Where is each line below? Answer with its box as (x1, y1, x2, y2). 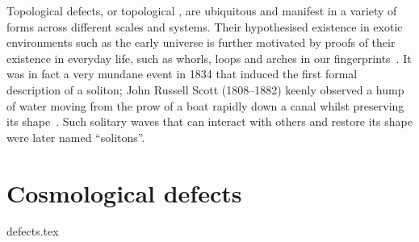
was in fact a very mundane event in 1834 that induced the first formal (6, 65, 358, 82)
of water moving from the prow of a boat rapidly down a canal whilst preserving (6, 97, 404, 114)
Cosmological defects (6, 176, 242, 209)
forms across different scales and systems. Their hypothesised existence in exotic (6, 18, 403, 35)
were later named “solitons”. (6, 128, 145, 145)
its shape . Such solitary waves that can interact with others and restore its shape (6, 113, 413, 130)
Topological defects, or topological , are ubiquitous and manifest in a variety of (6, 2, 397, 19)
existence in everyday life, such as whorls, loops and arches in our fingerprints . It (6, 49, 412, 66)
